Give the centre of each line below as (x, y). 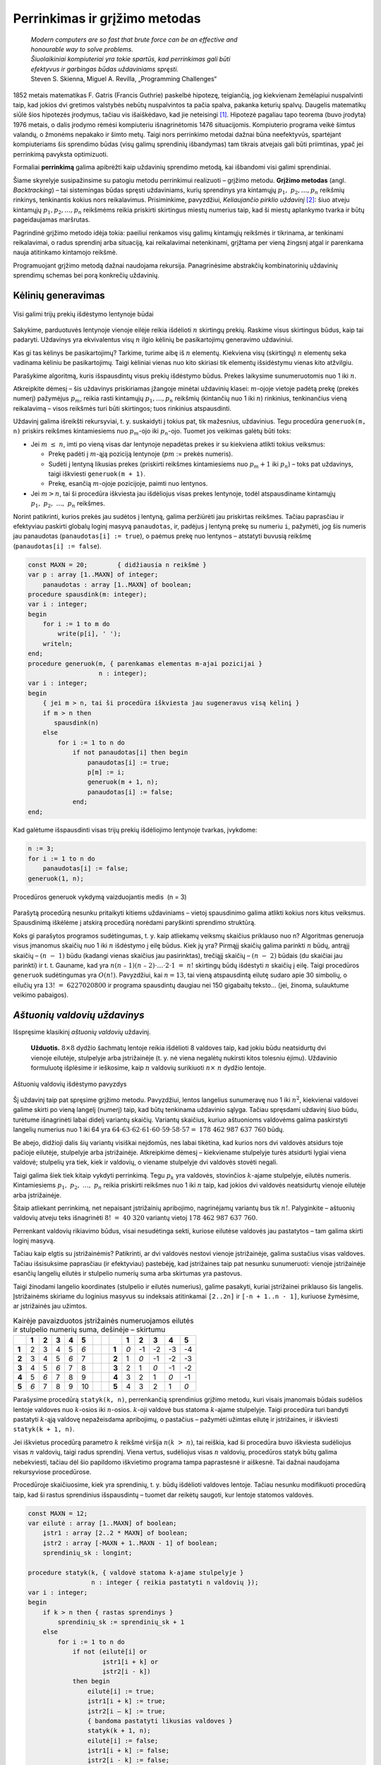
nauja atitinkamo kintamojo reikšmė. (65, 252)
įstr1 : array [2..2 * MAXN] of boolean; (115, 1533)
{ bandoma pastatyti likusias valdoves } (160, 1721)
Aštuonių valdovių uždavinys (79, 1015)
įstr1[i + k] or (131, 1662)
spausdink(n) (76, 723)
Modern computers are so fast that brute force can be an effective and (134, 40)
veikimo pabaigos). (41, 995)
